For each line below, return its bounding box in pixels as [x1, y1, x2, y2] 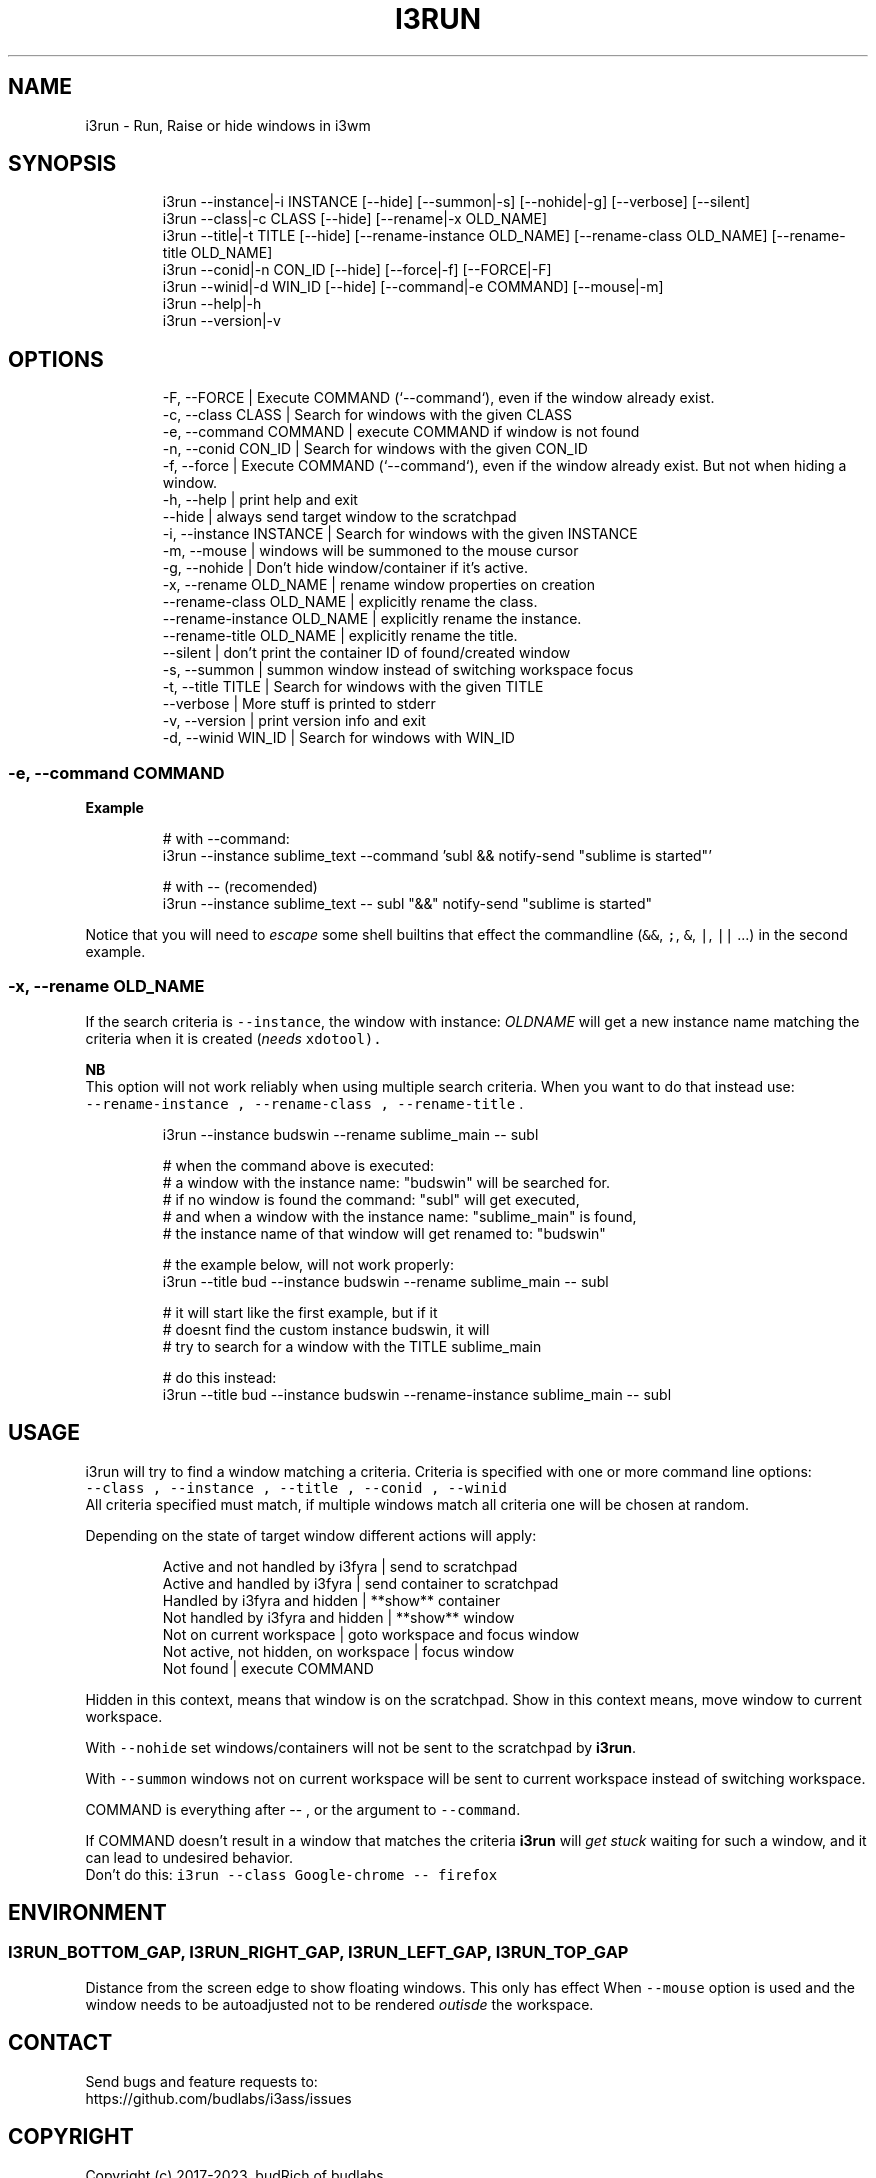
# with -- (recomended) [162, 878, 318, 896]
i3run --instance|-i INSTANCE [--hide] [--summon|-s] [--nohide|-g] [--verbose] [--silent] [162, 193, 751, 211]
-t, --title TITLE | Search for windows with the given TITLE [162, 678, 544, 696]
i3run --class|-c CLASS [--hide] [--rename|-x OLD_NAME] [162, 210, 548, 228]
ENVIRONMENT [8, 1900, 167, 1926]
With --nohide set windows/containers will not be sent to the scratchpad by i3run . [85, 1738, 637, 1756]
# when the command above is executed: [162, 1156, 435, 1174]
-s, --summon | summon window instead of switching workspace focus [162, 661, 634, 679]
